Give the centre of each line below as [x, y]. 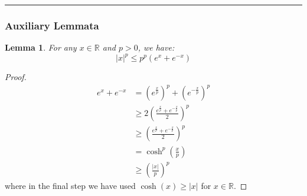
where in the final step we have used [70, 186]
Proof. [16, 77]
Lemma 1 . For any [41, 47]
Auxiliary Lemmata [52, 25]
